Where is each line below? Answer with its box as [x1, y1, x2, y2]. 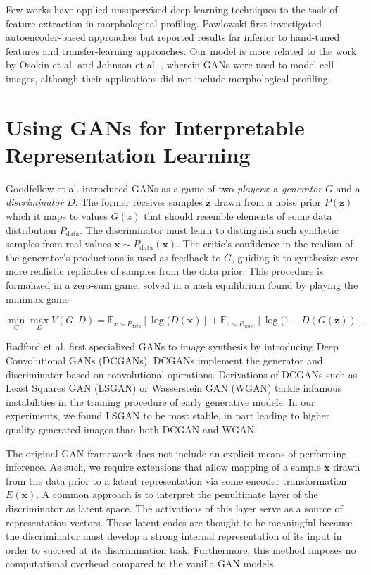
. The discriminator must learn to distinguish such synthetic [80, 222, 339, 237]
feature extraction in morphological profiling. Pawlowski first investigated [6, 16, 322, 30]
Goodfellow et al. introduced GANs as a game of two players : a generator [6, 180, 322, 195]
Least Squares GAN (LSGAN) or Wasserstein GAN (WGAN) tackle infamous [6, 381, 342, 395]
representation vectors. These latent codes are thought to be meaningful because [6, 514, 353, 529]
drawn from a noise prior [214, 194, 322, 209]
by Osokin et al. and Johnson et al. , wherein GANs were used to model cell [6, 57, 334, 72]
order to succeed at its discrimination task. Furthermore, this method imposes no [6, 542, 356, 557]
